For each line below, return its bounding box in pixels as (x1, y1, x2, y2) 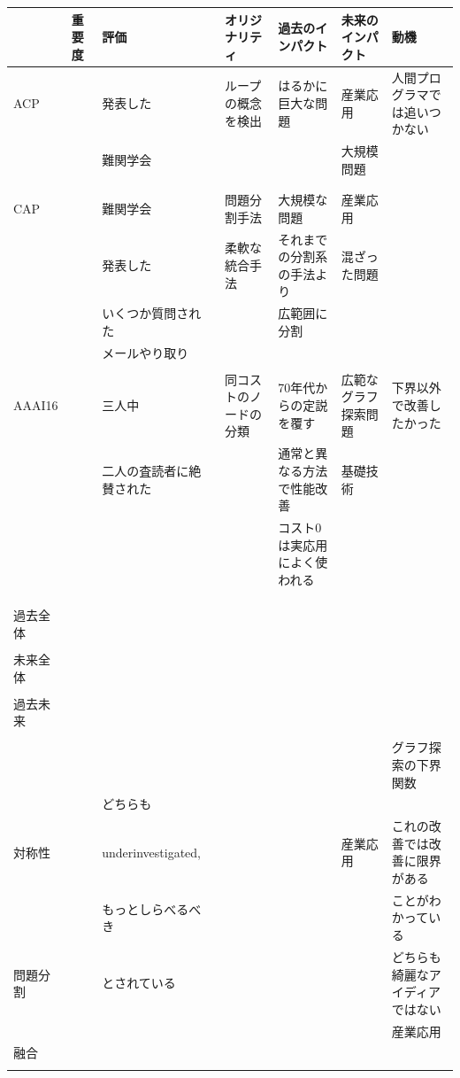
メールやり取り (102, 343, 189, 361)
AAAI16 (13, 396, 58, 415)
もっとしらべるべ (102, 899, 202, 918)
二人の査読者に (102, 461, 189, 479)
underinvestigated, (102, 842, 202, 861)
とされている (102, 973, 176, 992)
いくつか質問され (102, 304, 202, 322)
